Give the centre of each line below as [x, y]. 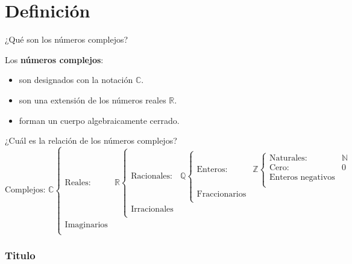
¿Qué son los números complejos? [67, 39]
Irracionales [152, 210]
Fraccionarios [222, 195]
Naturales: [288, 158]
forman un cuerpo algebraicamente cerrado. [99, 120]
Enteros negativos [302, 177]
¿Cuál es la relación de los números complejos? [91, 140]
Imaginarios [86, 225]
